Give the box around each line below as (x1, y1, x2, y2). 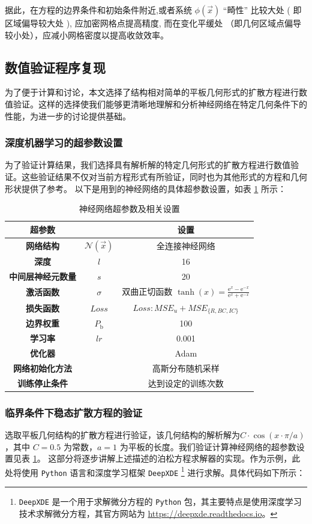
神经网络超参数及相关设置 (79, 202, 180, 215)
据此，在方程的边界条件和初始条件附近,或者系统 (5, 4, 192, 16)
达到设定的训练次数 (148, 376, 224, 389)
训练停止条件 (17, 376, 68, 389)
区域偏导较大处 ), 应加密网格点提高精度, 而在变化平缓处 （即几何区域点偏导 (5, 17, 301, 29)
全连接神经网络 (156, 239, 215, 251)
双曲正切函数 (122, 285, 173, 297)
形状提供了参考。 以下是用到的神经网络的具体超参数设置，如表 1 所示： (5, 182, 286, 194)
